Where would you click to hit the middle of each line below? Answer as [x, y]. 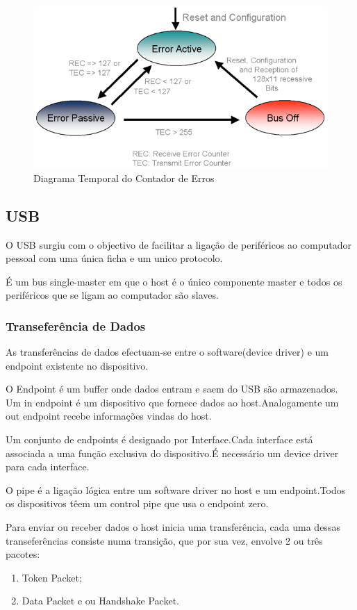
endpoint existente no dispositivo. [77, 365]
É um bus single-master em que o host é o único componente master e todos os [174, 281]
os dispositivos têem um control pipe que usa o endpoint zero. [137, 503]
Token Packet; [52, 577]
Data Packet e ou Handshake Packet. [100, 601]
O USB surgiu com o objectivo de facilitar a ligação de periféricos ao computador [178, 244]
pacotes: [23, 554]
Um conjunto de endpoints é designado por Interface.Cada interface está [159, 439]
